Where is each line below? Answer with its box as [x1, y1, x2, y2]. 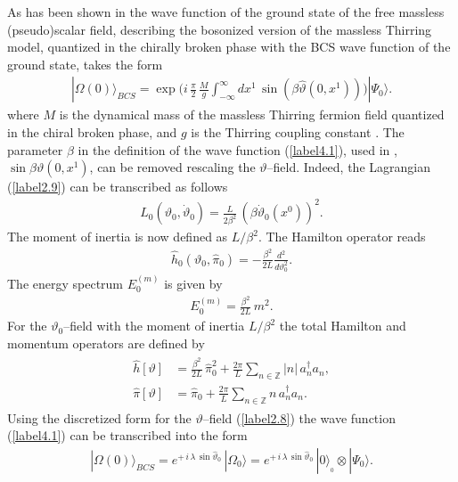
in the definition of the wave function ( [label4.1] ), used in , [78, 140, 397, 159]
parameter [7, 140, 63, 159]
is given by [164, 274, 223, 292]
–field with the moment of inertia [63, 316, 245, 335]
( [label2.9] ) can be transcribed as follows [7, 177, 228, 196]
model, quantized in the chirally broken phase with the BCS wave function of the [7, 37, 451, 56]
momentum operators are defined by [7, 333, 205, 352]
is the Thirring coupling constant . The [191, 123, 405, 141]
